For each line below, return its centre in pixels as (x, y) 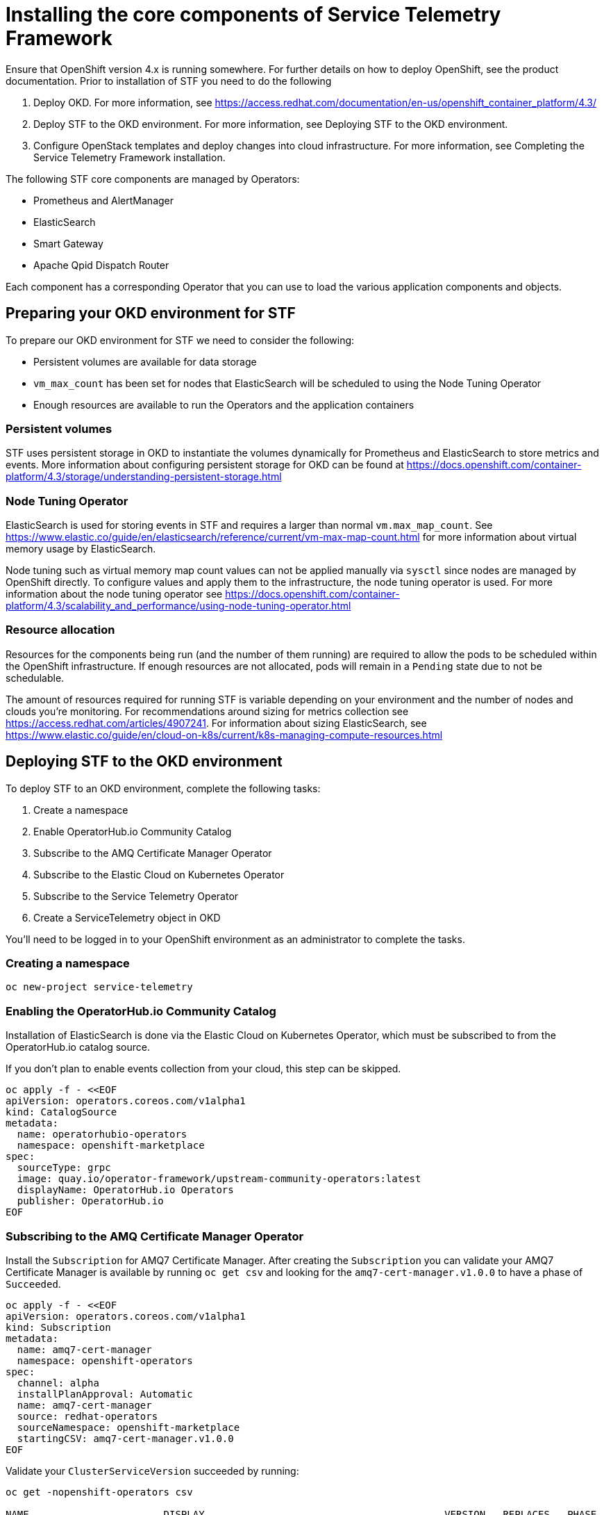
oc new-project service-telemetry (99, 987)
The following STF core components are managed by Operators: (153, 179)
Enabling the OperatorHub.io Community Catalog (141, 1011)
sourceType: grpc (64, 1168)
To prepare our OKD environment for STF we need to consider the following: (180, 340)
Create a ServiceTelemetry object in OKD (127, 917)
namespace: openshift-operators (105, 1360)
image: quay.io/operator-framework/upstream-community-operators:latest (219, 1179)
